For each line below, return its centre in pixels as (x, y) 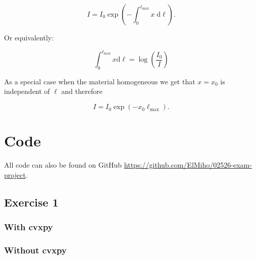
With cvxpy (29, 227)
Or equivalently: (29, 37)
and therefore (82, 91)
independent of (27, 91)
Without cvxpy (35, 250)
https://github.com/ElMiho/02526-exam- (188, 165)
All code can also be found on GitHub (63, 165)
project (15, 174)
